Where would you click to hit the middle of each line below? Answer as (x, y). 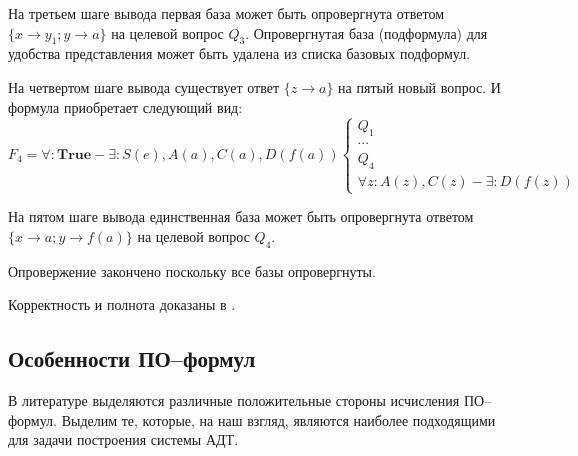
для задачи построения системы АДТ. (123, 439)
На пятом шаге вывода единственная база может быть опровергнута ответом (241, 216)
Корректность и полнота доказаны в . (122, 304)
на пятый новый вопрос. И (419, 86)
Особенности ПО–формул (132, 358)
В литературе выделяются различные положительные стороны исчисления (234, 400)
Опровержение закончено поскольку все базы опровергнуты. (192, 270)
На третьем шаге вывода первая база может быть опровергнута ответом (226, 13)
